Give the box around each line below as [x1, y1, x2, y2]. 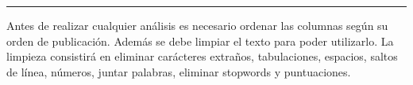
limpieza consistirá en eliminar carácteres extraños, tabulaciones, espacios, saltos [6, 48, 398, 65]
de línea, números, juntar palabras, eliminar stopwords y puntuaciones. [6, 63, 351, 79]
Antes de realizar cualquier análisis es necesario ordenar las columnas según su [6, 17, 388, 33]
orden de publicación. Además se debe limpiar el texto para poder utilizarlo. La [6, 32, 394, 49]
